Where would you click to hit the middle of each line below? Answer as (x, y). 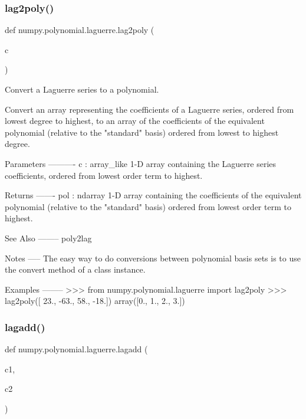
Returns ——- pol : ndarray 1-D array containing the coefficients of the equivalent (153, 195)
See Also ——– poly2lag (48, 238)
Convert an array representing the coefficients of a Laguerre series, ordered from (149, 109)
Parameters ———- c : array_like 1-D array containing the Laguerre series (141, 163)
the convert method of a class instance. (75, 269)
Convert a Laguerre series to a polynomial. (82, 89)
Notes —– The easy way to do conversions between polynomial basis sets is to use (153, 258)
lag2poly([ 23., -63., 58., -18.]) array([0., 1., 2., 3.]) (95, 301)
